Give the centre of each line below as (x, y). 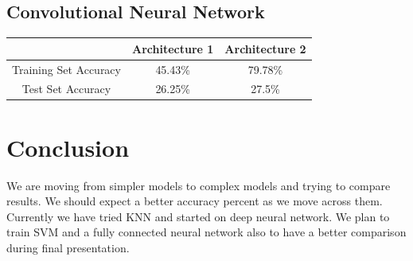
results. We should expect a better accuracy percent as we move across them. (195, 201)
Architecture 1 (173, 48)
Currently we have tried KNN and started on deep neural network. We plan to (198, 216)
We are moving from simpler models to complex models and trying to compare (199, 185)
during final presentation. (68, 247)
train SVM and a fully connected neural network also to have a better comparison (206, 232)
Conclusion (68, 147)
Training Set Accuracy (66, 69)
